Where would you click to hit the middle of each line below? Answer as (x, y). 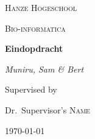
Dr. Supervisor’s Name (47, 109)
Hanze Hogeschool (41, 7)
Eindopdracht (34, 48)
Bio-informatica (35, 28)
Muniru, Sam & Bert (44, 69)
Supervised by (31, 89)
